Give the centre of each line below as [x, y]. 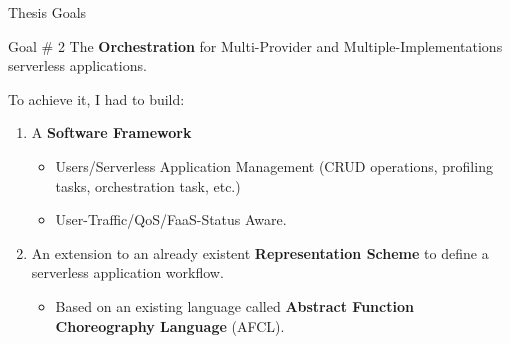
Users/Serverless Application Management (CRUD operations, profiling [274, 165]
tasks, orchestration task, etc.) [148, 185]
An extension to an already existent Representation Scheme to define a [260, 252]
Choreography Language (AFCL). [170, 325]
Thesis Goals [47, 12]
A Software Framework [111, 132]
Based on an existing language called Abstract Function [234, 305]
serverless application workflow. [127, 272]
